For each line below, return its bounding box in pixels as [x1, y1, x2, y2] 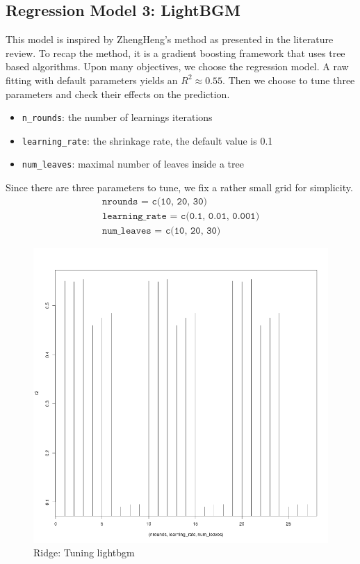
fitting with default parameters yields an [6, 72, 178, 87]
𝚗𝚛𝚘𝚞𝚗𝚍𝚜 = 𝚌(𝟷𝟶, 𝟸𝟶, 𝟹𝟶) [101, 196, 207, 207]
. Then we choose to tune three [222, 72, 355, 87]
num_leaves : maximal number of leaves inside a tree [22, 156, 244, 171]
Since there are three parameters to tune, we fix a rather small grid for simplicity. [6, 180, 353, 195]
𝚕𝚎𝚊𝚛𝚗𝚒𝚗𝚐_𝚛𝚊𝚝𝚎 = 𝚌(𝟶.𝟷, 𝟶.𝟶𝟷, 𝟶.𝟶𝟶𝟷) [101, 211, 260, 221]
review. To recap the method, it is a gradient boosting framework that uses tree [6, 45, 345, 60]
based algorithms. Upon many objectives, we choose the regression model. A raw [6, 59, 349, 74]
